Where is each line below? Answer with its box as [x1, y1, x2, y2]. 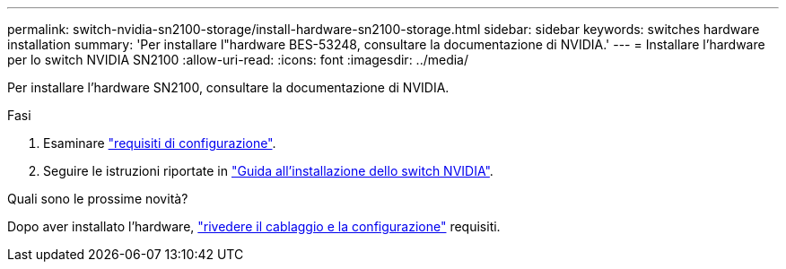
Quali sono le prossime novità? [7, 191, 188, 206]
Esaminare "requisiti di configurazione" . [43, 135, 276, 151]
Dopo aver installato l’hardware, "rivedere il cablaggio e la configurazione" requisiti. [7, 219, 501, 234]
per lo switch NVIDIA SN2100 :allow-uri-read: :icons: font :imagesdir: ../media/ [7, 52, 469, 67]
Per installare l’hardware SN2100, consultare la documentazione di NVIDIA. [7, 80, 450, 95]
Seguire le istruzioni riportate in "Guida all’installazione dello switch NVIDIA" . [43, 163, 493, 178]
